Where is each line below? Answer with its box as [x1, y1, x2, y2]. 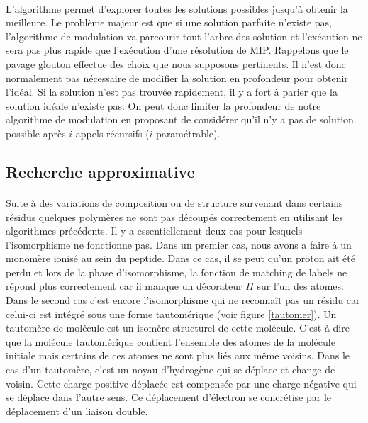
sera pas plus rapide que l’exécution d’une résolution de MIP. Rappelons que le [6, 43, 349, 57]
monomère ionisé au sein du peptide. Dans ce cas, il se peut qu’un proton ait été [6, 251, 355, 266]
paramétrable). [156, 125, 221, 140]
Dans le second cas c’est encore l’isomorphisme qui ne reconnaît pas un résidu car [6, 293, 360, 308]
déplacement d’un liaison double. [6, 403, 148, 418]
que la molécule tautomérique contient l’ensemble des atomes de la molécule [6, 334, 335, 349]
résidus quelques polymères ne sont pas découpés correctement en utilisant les [6, 209, 344, 224]
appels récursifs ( [75, 125, 150, 140]
